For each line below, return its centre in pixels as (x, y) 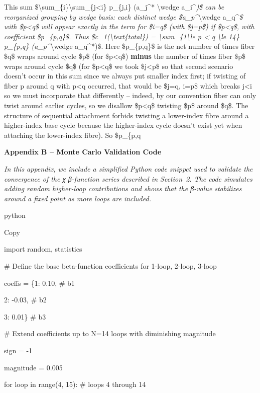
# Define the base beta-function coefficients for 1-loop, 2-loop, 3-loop (110, 266)
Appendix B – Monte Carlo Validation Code (83, 152)
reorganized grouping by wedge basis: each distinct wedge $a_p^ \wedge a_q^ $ (123, 16)
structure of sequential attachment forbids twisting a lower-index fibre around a (126, 115)
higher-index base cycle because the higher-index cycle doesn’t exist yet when (123, 125)
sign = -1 (18, 350)
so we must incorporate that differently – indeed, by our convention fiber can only (130, 95)
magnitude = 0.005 (33, 367)
